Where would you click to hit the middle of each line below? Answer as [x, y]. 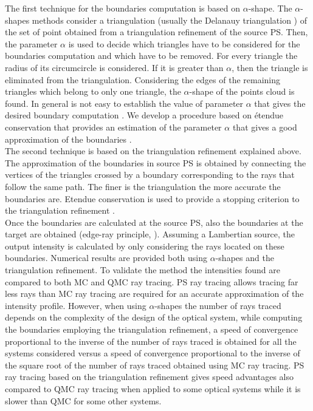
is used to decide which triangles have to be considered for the [184, 43]
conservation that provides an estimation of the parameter [113, 127]
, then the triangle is [270, 67]
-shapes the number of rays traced [218, 305]
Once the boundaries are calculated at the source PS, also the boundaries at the [154, 222]
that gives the [280, 103]
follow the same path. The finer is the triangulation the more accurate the [143, 186]
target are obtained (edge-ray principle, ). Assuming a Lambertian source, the [150, 234]
